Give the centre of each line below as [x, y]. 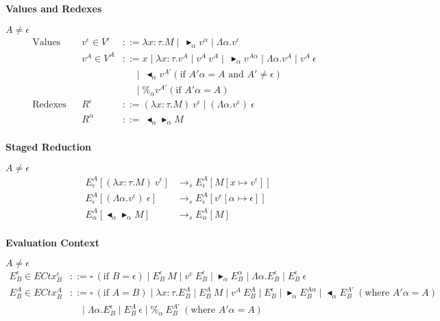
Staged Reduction [48, 147]
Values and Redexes [54, 8]
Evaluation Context [52, 242]
